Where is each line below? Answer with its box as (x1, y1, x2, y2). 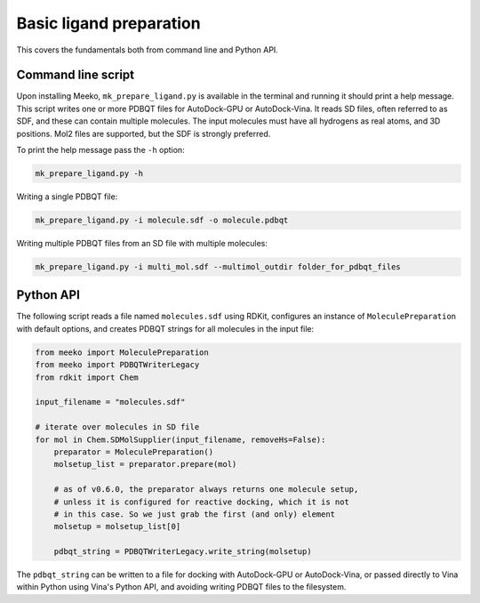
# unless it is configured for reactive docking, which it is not (53, 496, 350, 507)
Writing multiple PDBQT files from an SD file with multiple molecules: (16, 237, 268, 248)
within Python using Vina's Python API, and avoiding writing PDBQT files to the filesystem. (16, 582, 347, 592)
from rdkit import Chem (35, 372, 140, 382)
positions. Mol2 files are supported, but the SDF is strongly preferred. (16, 128, 271, 139)
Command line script (16, 68, 135, 83)
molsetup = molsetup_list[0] (53, 521, 181, 532)
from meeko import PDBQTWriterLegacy (35, 360, 200, 370)
